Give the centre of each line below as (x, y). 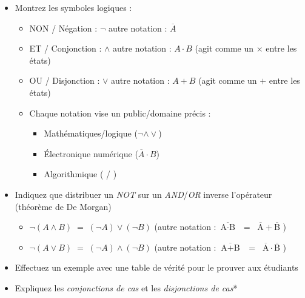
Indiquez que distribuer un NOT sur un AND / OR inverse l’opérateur (143, 194)
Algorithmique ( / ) (80, 174)
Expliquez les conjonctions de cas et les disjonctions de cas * (126, 287)
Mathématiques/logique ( (91, 133)
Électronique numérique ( (91, 153)
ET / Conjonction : (65, 48)
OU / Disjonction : (65, 80)
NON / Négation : (63, 28)
